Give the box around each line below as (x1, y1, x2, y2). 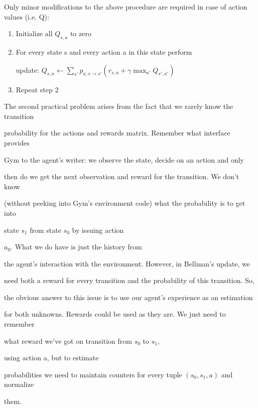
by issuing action (72, 224, 124, 235)
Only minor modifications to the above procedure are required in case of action (4, 2, 247, 12)
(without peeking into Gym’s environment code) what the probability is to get (4, 198, 245, 208)
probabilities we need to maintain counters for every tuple (4, 369, 182, 379)
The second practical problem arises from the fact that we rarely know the (4, 101, 233, 111)
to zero (70, 28, 91, 39)
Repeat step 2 (16, 84, 59, 94)
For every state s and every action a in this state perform (16, 46, 192, 57)
